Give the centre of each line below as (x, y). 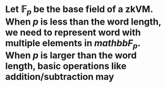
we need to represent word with (73, 32)
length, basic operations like (66, 66)
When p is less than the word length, (83, 22)
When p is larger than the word (71, 56)
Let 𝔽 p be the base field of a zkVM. (79, 10)
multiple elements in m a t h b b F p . (73, 44)
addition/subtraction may (60, 77)
